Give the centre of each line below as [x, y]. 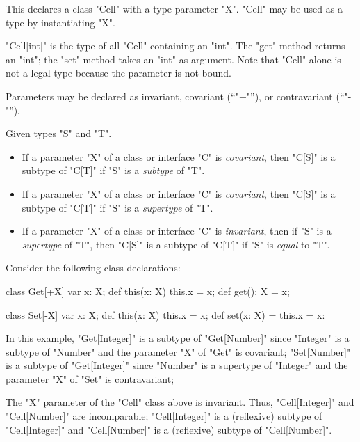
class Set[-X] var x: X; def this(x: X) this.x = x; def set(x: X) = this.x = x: [165, 314]
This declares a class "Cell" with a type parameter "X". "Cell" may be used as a [174, 8]
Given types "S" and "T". [59, 133]
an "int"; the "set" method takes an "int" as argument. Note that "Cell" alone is [173, 59]
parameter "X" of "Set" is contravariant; [90, 378]
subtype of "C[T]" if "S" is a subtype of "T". [113, 170]
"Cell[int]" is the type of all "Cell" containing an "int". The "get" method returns [175, 46]
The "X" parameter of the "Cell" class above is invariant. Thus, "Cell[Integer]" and [180, 402]
